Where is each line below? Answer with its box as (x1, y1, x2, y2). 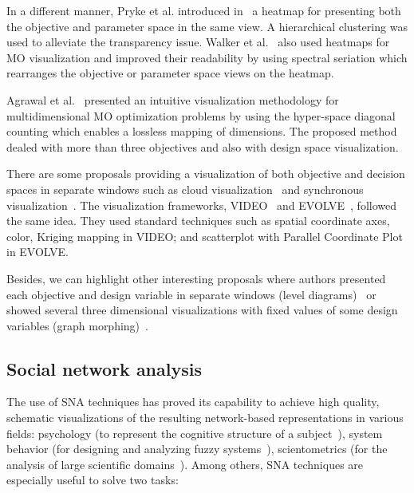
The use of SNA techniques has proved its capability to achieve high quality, (6, 393, 380, 410)
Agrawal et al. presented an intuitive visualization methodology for (6, 91, 339, 108)
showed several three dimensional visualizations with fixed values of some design (6, 302, 398, 318)
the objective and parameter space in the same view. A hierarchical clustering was (6, 18, 408, 34)
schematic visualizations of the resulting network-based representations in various (6, 409, 404, 426)
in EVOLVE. (6, 243, 69, 260)
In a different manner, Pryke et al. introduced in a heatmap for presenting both (6, 2, 401, 18)
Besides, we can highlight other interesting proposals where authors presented (6, 270, 386, 286)
